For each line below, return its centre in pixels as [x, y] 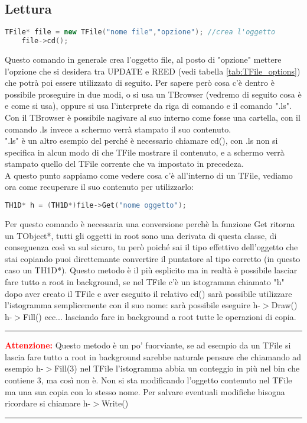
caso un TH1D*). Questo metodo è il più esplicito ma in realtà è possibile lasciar [151, 270]
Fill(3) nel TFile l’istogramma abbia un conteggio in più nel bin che [177, 368]
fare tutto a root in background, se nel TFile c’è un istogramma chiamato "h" [145, 281]
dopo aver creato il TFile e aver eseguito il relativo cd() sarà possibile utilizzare [148, 293]
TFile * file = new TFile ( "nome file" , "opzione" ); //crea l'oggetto [140, 32]
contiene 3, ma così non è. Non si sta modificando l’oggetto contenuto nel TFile [148, 380]
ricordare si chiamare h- [48, 403]
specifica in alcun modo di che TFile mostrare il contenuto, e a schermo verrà [145, 152]
